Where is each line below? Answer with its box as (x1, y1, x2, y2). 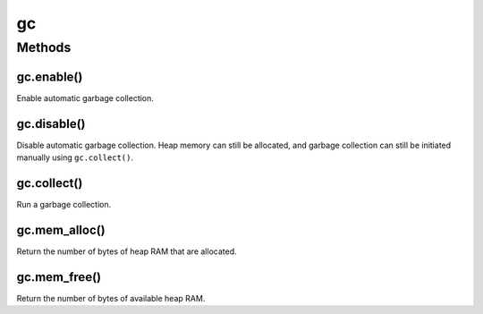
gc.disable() (16, 116, 86, 132)
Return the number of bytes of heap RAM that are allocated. (16, 246, 237, 257)
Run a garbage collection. (16, 199, 112, 209)
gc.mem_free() (16, 269, 102, 284)
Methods (16, 39, 72, 55)
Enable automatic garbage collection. (16, 92, 154, 103)
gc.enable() (16, 69, 83, 84)
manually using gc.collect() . (16, 152, 134, 163)
